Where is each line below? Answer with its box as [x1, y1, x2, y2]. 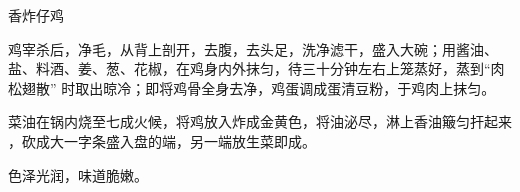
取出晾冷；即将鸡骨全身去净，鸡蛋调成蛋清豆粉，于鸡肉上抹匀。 [75, 77, 496, 98]
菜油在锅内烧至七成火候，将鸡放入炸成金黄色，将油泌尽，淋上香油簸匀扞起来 [8, 111, 512, 132]
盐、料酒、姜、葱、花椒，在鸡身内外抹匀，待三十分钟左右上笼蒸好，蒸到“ [8, 58, 491, 79]
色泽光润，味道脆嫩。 [8, 164, 148, 185]
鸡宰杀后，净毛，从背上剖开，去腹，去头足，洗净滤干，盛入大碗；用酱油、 [8, 38, 498, 59]
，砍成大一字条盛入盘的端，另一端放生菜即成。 [8, 130, 316, 151]
